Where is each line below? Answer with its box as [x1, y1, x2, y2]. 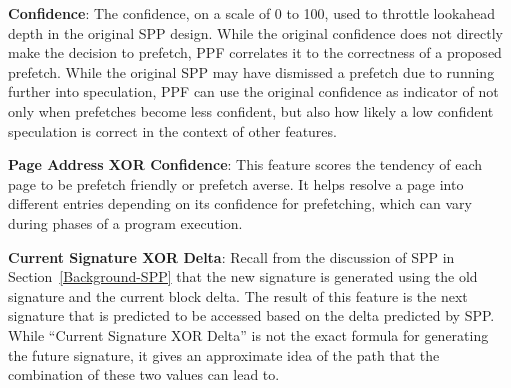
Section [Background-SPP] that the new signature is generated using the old [8, 266, 478, 287]
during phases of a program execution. [8, 212, 243, 233]
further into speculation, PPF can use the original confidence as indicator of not [8, 81, 499, 102]
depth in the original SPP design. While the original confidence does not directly [8, 22, 503, 43]
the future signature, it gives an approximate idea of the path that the [8, 344, 440, 365]
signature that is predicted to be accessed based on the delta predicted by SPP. [8, 305, 495, 326]
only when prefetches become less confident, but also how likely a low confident [8, 100, 494, 121]
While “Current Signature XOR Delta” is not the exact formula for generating [8, 324, 489, 345]
